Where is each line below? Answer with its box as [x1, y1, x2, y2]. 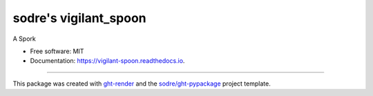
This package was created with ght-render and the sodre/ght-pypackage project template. [12, 79, 271, 88]
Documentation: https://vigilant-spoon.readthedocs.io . [30, 57, 185, 65]
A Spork [12, 35, 36, 43]
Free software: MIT [30, 47, 84, 55]
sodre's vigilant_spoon [12, 10, 146, 26]
